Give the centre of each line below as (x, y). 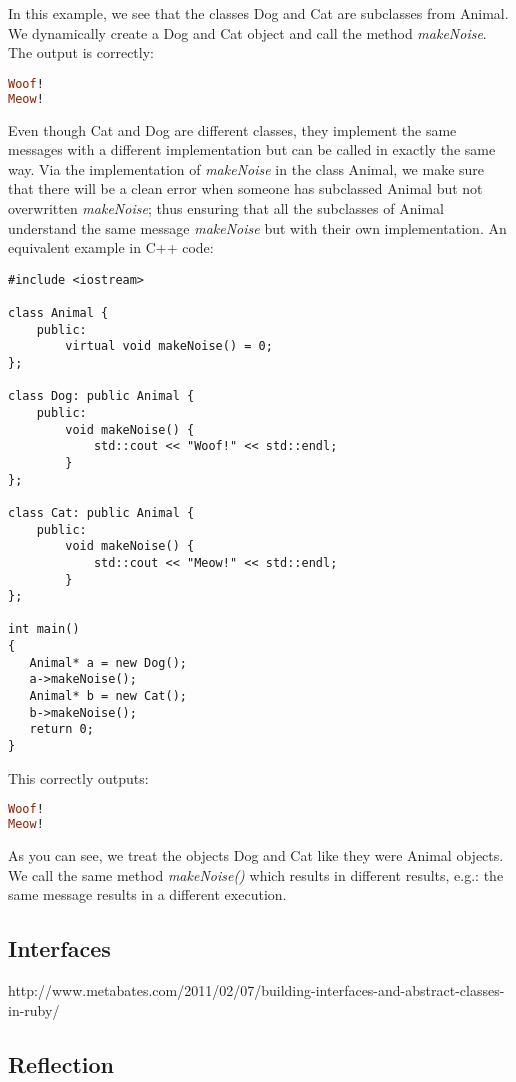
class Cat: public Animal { (101, 512)
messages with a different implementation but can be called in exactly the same (252, 149)
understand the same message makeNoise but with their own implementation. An (257, 227)
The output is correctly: (81, 52)
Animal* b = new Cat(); (108, 696)
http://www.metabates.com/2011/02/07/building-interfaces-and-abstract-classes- (256, 990)
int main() (44, 629)
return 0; (61, 729)
